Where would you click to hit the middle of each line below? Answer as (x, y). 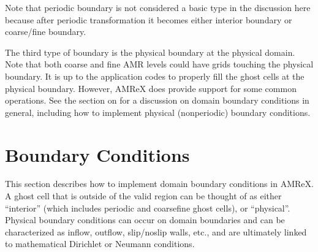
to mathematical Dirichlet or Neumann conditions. (100, 244)
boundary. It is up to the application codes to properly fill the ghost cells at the (155, 76)
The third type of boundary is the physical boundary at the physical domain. (150, 52)
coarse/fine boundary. (46, 32)
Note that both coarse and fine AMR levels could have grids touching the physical (159, 64)
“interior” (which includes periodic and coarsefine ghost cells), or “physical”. (148, 208)
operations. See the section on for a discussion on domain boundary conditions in (157, 100)
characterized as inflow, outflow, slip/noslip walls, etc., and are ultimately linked (156, 231)
